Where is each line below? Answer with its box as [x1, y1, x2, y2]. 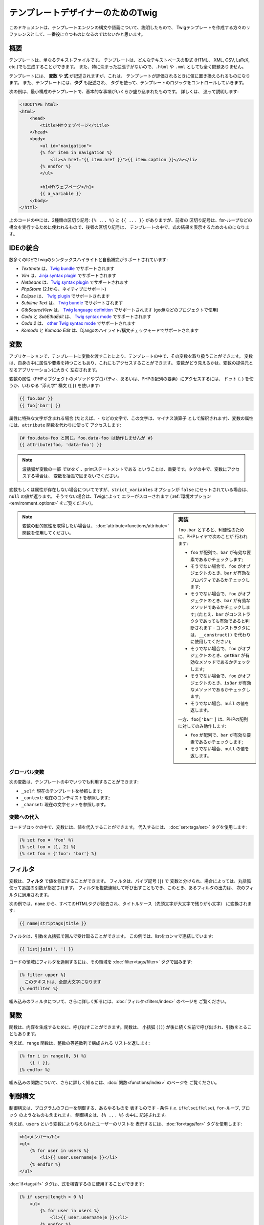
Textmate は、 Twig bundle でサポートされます [21, 266, 115, 271]
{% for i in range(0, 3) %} [19, 1053, 87, 1058]
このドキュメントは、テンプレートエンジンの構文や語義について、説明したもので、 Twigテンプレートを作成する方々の [9, 24, 246, 30]
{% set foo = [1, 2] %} [19, 844, 77, 850]
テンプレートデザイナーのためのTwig [9, 7, 157, 18]
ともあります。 [9, 1031, 39, 1037]
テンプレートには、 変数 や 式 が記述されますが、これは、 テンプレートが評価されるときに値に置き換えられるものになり [9, 73, 250, 78]
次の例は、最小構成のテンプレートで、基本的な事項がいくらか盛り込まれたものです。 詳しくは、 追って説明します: [9, 89, 239, 95]
